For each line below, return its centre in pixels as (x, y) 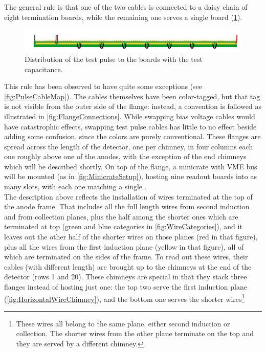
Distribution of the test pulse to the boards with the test (114, 59)
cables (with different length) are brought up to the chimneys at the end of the (128, 266)
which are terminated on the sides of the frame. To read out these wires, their (126, 257)
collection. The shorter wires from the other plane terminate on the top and (135, 333)
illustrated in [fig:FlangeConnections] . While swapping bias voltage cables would (130, 116)
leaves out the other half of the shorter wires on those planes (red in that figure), (131, 237)
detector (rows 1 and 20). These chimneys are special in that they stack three (126, 277)
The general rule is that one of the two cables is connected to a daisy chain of (126, 7)
